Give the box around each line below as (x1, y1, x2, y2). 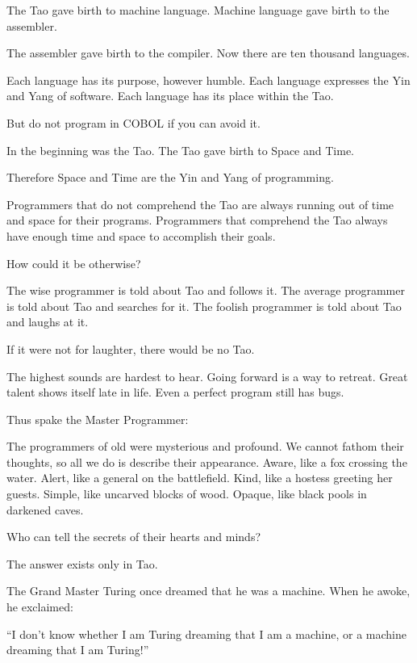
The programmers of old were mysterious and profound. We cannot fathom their (6, 438, 404, 455)
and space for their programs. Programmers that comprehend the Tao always (6, 212, 388, 229)
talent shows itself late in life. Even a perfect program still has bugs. (6, 384, 344, 401)
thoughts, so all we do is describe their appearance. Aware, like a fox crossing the (6, 453, 407, 470)
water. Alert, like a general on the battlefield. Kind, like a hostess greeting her (6, 469, 393, 486)
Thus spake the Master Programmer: (6, 410, 189, 427)
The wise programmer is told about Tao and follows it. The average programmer (6, 282, 405, 299)
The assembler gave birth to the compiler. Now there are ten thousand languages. (6, 44, 410, 61)
